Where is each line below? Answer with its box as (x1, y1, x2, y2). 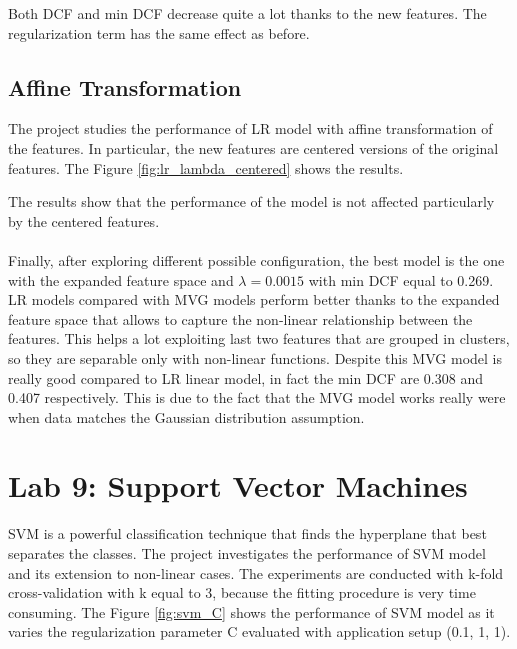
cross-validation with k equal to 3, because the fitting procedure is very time (8, 582, 476, 603)
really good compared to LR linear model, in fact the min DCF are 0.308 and (8, 367, 483, 388)
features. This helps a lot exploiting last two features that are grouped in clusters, (8, 328, 510, 349)
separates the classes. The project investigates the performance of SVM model (8, 543, 486, 564)
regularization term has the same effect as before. (8, 22, 310, 43)
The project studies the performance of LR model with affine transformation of (8, 118, 493, 139)
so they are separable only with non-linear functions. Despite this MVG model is (8, 347, 502, 368)
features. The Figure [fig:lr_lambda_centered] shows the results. (8, 157, 404, 178)
